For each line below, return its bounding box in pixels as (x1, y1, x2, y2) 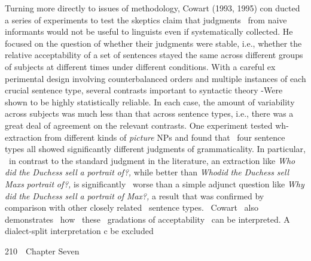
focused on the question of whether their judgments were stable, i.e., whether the (5, 37, 302, 49)
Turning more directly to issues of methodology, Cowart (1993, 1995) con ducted (5, 2, 300, 14)
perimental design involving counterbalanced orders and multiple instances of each (5, 72, 306, 84)
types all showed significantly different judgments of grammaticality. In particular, (5, 142, 306, 155)
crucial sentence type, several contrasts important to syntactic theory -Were (5, 84, 283, 96)
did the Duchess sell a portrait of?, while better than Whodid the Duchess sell (5, 166, 289, 178)
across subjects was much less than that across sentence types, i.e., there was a (5, 107, 294, 120)
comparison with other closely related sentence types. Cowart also (5, 201, 258, 214)
